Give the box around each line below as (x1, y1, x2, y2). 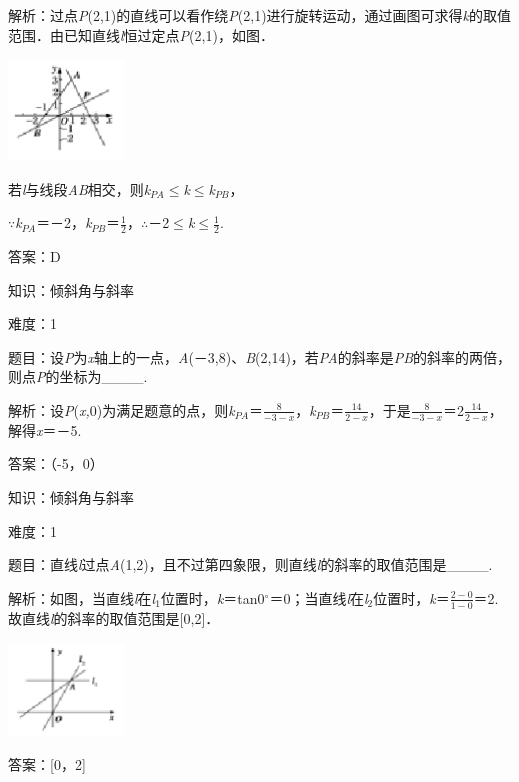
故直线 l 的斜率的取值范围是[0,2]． (8, 607, 220, 628)
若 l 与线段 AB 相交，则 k (8, 178, 151, 199)
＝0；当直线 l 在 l (269, 587, 368, 608)
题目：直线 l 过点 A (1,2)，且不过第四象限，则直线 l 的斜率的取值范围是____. (8, 554, 493, 575)
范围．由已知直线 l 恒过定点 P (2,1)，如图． (8, 24, 274, 45)
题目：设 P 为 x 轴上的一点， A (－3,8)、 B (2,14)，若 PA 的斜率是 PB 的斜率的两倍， (8, 346, 512, 367)
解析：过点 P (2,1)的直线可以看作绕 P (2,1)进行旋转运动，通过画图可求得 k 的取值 (8, 5, 512, 25)
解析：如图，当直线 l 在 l (8, 587, 156, 608)
